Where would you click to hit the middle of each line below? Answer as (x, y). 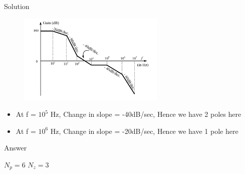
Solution (17, 6)
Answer (16, 148)
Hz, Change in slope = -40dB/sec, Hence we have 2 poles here (146, 114)
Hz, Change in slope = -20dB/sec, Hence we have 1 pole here (144, 131)
